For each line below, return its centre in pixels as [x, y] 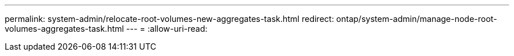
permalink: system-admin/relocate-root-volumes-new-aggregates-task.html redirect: [170, 19]
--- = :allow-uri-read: [167, 29]
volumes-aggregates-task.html [65, 29]
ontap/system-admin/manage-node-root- [417, 19]
